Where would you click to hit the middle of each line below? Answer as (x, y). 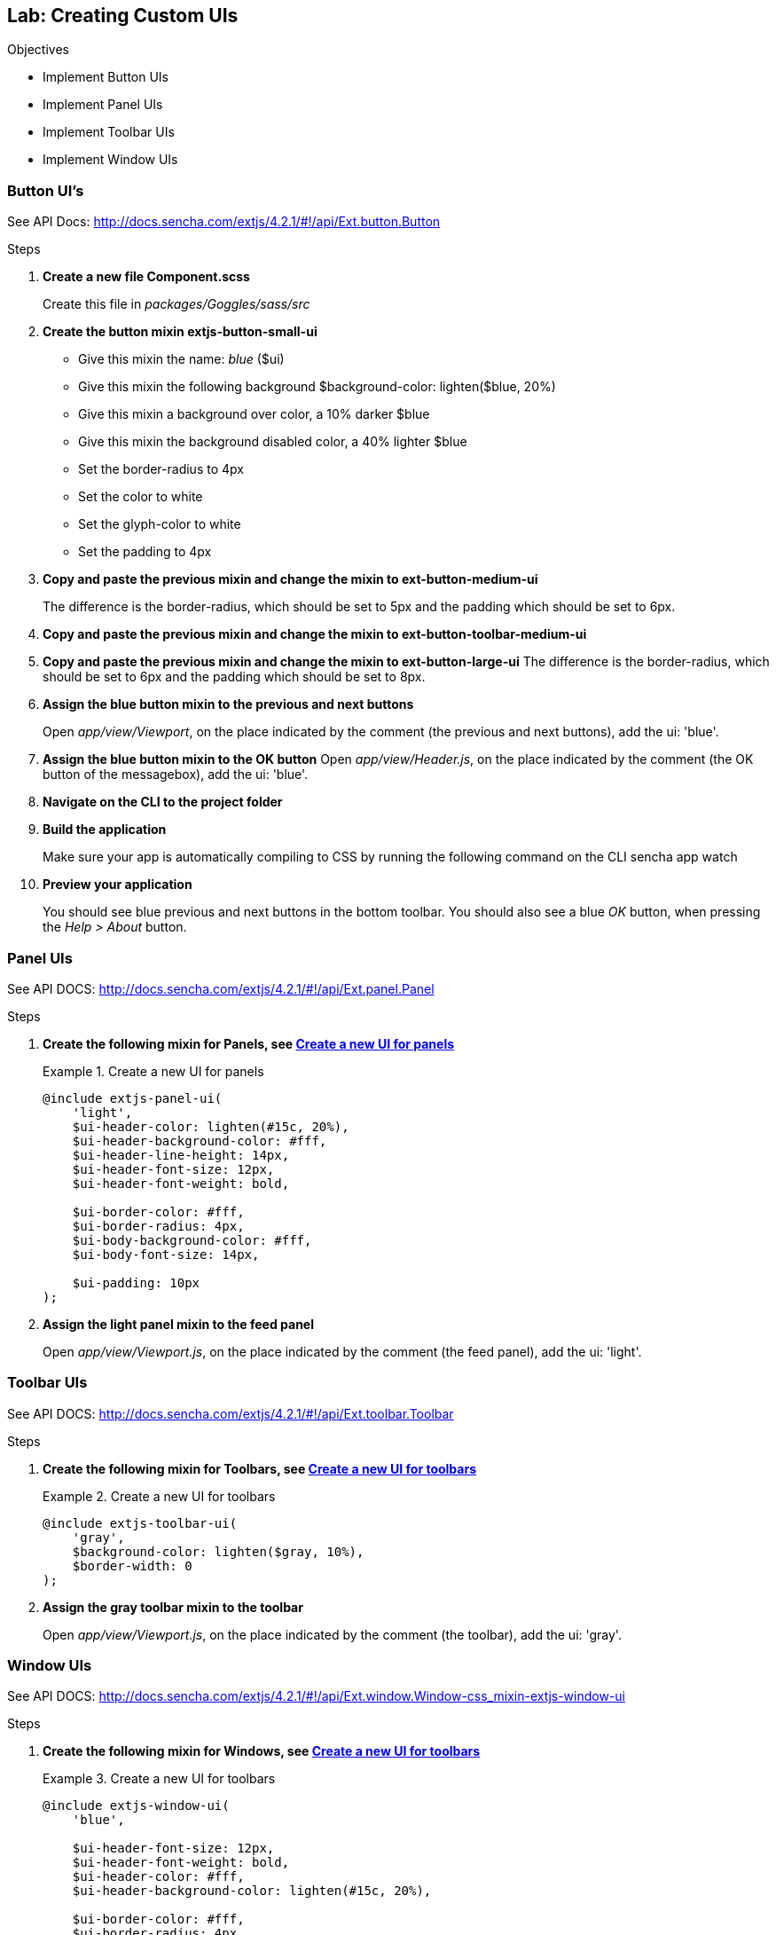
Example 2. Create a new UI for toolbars (159, 1496)
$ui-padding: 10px (136, 1282)
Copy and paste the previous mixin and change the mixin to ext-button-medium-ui (290, 579)
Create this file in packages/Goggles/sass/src (176, 304)
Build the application (105, 830)
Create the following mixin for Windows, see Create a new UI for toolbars (262, 1751)
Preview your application (118, 885)
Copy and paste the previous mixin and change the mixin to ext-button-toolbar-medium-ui (315, 634)
